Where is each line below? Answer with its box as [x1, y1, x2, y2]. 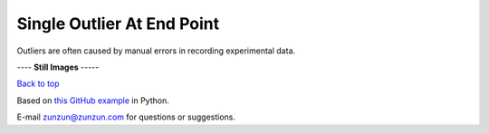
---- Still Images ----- [16, 62, 100, 72]
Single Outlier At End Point [16, 14, 220, 33]
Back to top [16, 78, 60, 90]
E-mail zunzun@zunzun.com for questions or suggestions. [16, 111, 235, 122]
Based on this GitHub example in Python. [16, 95, 169, 106]
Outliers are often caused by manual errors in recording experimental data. [16, 45, 296, 56]
